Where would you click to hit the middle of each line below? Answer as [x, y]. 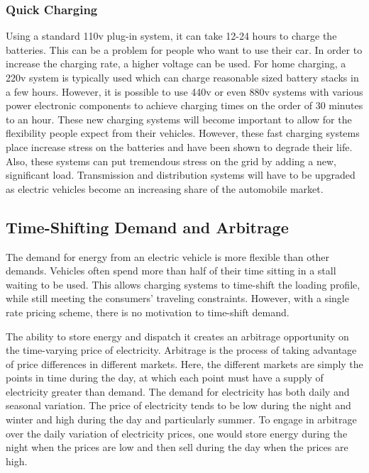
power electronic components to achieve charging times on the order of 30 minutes [184, 105]
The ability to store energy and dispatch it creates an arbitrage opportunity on [177, 336]
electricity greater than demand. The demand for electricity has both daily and [178, 391]
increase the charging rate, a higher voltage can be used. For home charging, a [176, 63]
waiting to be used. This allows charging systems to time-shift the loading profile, [183, 284]
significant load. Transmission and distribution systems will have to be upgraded [181, 175]
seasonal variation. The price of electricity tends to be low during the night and [178, 405]
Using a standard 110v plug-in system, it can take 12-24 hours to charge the [171, 36]
